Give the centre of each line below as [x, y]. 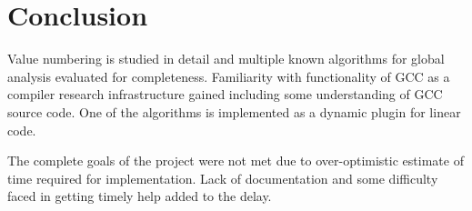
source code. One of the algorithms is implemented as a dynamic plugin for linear [234, 111]
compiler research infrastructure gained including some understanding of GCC [225, 94]
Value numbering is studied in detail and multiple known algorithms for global [226, 59]
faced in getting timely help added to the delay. [140, 196]
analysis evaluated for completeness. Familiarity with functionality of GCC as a [229, 76]
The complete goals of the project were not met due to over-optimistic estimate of [236, 161]
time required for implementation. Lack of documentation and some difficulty [223, 178]
